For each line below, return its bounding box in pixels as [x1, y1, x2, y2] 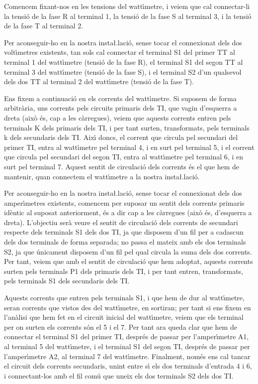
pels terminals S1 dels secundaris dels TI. [4, 275, 130, 286]
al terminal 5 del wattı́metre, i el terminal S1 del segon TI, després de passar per [4, 341, 250, 351]
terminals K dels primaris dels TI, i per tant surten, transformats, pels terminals [4, 122, 250, 132]
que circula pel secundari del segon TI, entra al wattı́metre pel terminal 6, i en [4, 151, 243, 162]
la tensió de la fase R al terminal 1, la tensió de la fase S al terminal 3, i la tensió [4, 10, 252, 21]
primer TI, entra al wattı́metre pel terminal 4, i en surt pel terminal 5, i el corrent [4, 141, 255, 152]
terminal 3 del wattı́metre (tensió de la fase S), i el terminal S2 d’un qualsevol [4, 66, 242, 77]
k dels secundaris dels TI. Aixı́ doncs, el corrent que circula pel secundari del [4, 132, 238, 142]
